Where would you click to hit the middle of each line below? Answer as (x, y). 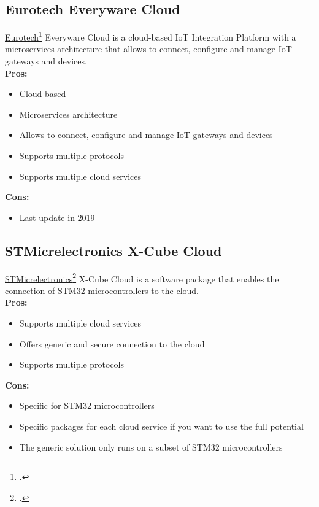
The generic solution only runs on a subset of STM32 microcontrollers (151, 447)
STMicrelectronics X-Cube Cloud (113, 250)
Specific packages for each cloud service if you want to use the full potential (161, 426)
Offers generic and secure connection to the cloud (112, 343)
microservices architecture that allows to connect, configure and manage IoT (148, 49)
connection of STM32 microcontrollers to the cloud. (102, 290)
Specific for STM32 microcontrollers (87, 405)
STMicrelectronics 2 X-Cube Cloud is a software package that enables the (142, 277)
